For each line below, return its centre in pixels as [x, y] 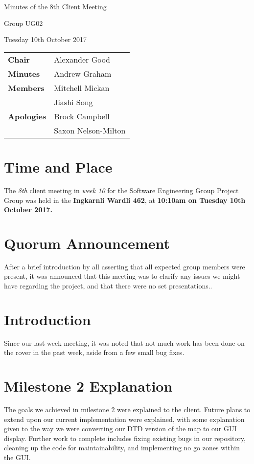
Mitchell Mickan [82, 88]
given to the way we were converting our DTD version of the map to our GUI [120, 429]
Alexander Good [82, 59]
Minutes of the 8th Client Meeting [55, 6]
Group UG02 [23, 23]
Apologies [27, 116]
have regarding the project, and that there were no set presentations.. [108, 286]
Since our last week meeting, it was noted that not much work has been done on [124, 342]
